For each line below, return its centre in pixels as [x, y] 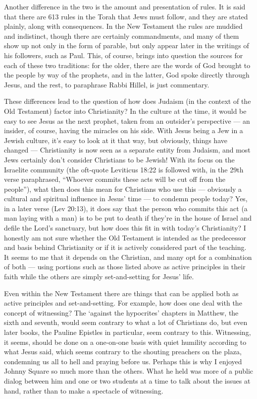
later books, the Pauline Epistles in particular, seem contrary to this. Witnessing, [128, 332]
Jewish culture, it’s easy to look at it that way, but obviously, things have [116, 140]
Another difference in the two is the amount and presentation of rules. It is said [125, 6]
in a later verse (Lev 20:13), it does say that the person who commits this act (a [126, 208]
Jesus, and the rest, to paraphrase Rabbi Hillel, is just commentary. [107, 84]
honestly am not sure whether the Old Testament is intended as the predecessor [125, 237]
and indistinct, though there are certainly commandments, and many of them [122, 36]
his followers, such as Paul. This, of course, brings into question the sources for [124, 55]
